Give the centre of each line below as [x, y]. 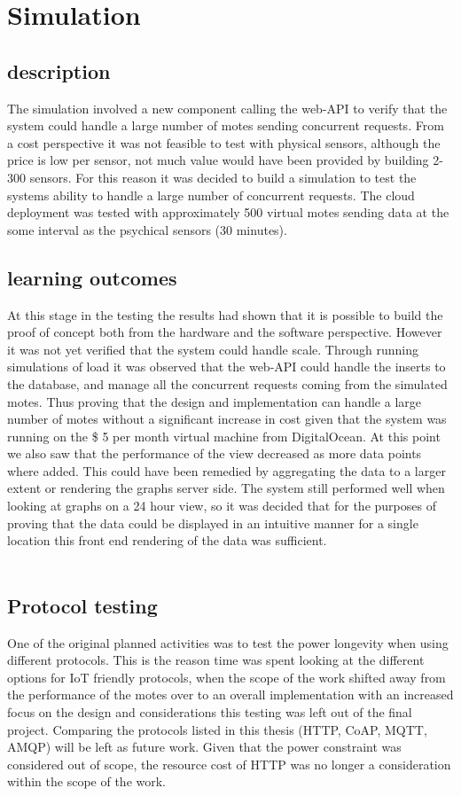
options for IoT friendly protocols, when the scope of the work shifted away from [227, 677]
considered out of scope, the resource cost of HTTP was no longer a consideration [229, 764]
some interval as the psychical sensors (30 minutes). [147, 229]
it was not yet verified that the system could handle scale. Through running [213, 349]
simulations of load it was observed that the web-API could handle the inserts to [227, 367]
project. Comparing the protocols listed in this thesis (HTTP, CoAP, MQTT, [217, 729]
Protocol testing [82, 605]
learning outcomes [92, 277]
